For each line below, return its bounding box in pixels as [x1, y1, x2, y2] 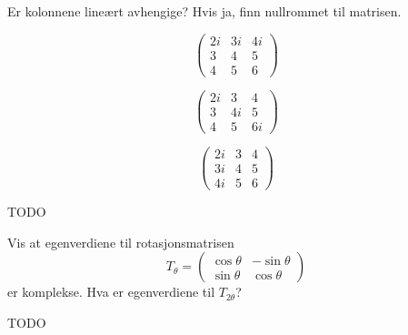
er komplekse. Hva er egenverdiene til [7, 282, 215, 301]
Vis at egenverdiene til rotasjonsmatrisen [7, 232, 234, 251]
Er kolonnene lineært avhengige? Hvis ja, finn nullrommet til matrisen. [7, 2, 402, 20]
